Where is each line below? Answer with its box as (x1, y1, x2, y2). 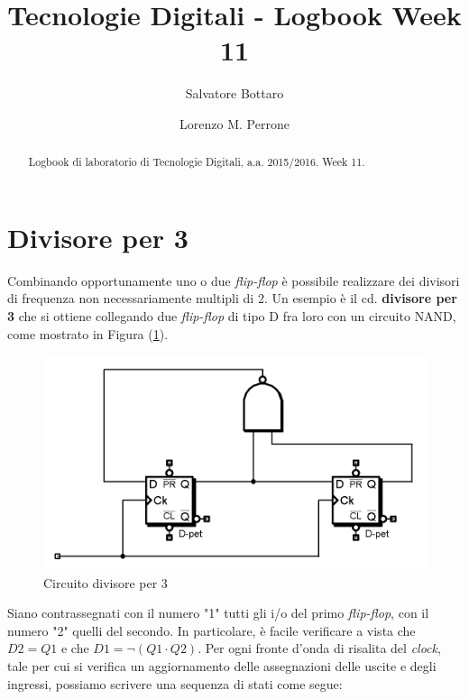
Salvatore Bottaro (185, 84, 284, 103)
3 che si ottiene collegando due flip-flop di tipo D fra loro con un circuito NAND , (7, 307, 456, 326)
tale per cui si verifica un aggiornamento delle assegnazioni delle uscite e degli (7, 657, 437, 676)
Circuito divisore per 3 (43, 573, 168, 592)
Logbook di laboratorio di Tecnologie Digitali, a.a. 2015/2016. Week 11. (28, 154, 365, 170)
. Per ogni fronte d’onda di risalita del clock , (198, 639, 441, 658)
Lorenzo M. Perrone (179, 114, 290, 133)
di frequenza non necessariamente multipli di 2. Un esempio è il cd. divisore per (7, 289, 457, 308)
